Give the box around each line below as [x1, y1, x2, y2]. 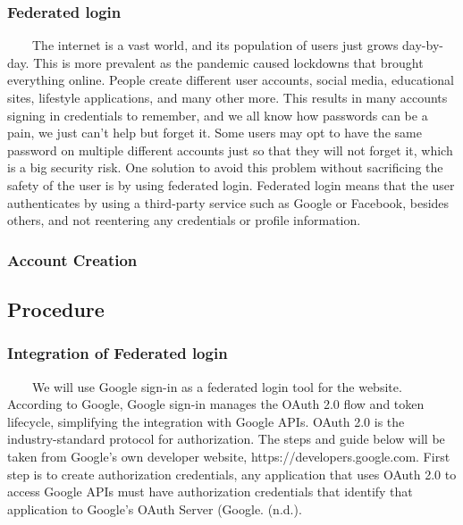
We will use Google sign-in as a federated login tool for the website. [31, 377, 402, 396]
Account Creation [7, 248, 138, 271]
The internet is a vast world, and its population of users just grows [31, 36, 399, 54]
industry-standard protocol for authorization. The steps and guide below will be [7, 429, 445, 448]
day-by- [402, 36, 443, 54]
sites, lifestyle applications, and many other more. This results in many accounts [7, 88, 448, 106]
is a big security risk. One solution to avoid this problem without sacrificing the [7, 158, 443, 177]
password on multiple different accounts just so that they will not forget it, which [7, 140, 453, 159]
